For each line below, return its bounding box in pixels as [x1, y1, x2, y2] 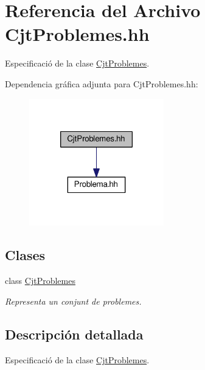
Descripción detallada [5, 324, 144, 343]
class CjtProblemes [5, 274, 75, 287]
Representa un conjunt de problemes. [5, 294, 142, 307]
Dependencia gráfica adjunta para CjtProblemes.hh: [5, 77, 198, 90]
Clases [5, 245, 46, 264]
